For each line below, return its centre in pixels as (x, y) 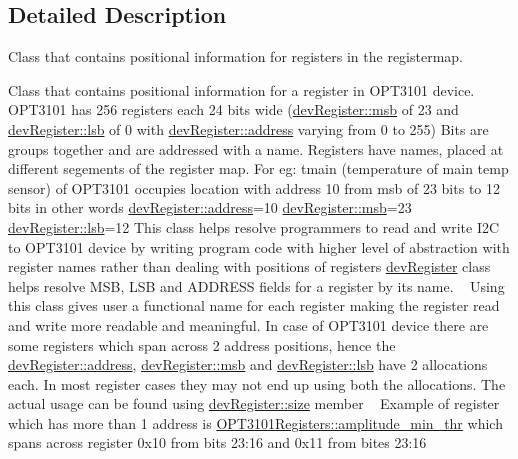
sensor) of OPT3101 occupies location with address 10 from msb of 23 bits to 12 (254, 187)
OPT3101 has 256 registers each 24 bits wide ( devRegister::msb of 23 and (233, 109)
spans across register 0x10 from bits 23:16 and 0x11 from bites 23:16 (217, 442)
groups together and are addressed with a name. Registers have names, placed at (256, 148)
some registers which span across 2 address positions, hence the (202, 344)
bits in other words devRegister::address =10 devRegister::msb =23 (210, 207)
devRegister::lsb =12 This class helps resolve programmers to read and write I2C (254, 226)
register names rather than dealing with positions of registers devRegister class (249, 266)
